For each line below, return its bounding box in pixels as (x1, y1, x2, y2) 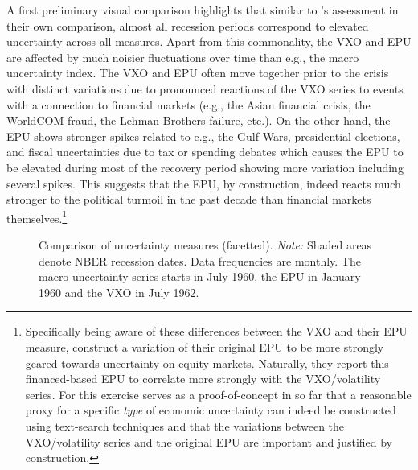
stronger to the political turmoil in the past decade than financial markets (6, 191, 371, 208)
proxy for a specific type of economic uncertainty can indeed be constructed (25, 402, 396, 418)
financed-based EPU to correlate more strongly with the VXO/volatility (25, 370, 381, 387)
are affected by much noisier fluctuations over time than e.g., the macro (6, 48, 359, 65)
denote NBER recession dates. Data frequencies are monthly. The (39, 252, 361, 269)
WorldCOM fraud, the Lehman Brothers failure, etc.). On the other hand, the (6, 112, 391, 129)
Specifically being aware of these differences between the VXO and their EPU (25, 323, 408, 340)
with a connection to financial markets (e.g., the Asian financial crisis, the (6, 96, 371, 113)
